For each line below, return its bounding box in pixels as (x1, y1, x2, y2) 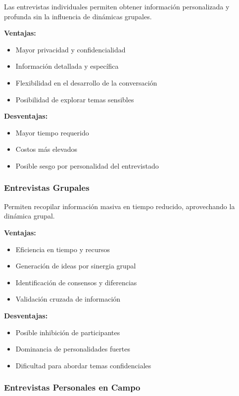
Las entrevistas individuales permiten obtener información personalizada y (4, 1, 230, 11)
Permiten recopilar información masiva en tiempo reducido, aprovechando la (4, 201, 235, 211)
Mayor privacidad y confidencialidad (15, 44, 126, 54)
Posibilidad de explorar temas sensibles (15, 94, 134, 104)
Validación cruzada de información (15, 294, 121, 304)
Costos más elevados (15, 144, 78, 154)
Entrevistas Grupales (4, 181, 90, 194)
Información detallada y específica (15, 61, 119, 71)
